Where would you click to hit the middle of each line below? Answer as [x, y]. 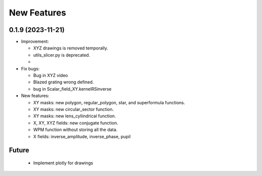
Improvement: [35, 42]
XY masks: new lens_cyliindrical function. [74, 116]
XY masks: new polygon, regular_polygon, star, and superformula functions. [109, 102]
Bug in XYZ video [50, 76]
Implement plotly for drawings [63, 163]
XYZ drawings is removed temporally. [71, 48]
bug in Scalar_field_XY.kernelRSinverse [72, 89]
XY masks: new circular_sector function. [74, 109]
